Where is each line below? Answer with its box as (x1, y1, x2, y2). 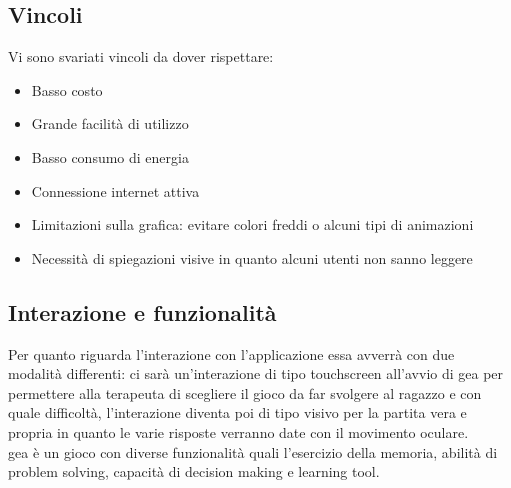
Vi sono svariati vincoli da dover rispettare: (8, 46, 274, 67)
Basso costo (31, 79, 103, 100)
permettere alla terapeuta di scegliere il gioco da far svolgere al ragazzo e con (8, 382, 482, 403)
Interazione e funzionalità (8, 296, 277, 327)
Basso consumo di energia (31, 146, 189, 167)
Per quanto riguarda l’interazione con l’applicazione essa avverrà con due (8, 343, 455, 364)
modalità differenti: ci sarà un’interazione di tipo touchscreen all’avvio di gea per (8, 363, 504, 384)
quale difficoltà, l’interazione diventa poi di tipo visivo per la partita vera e (8, 402, 467, 423)
